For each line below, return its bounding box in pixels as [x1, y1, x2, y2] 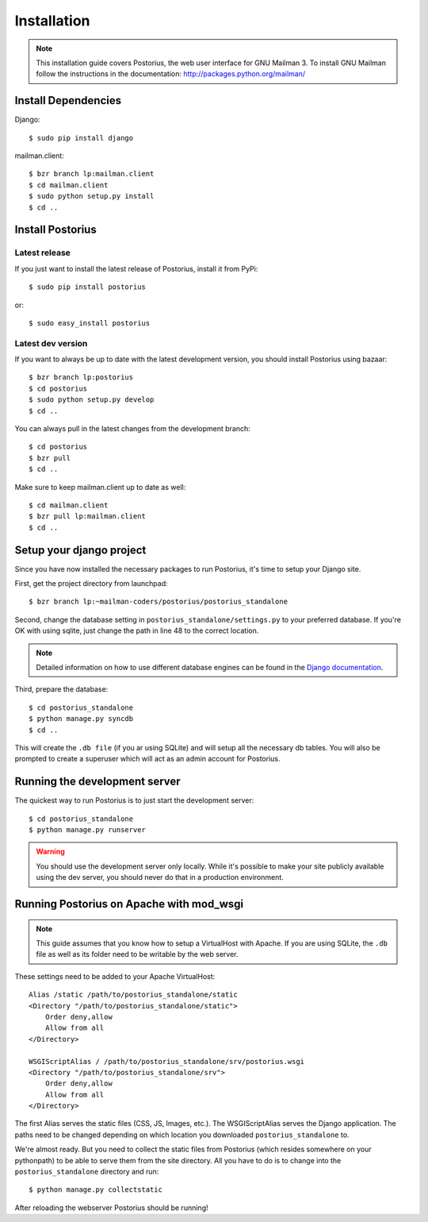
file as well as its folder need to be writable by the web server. [36, 950, 239, 959]
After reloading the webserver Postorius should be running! [14, 1203, 208, 1212]
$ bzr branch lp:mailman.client [29, 169, 155, 179]
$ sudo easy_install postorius [29, 318, 151, 327]
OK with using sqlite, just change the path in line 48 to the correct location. [14, 626, 259, 635]
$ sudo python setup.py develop [29, 395, 155, 404]
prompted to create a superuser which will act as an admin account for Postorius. [14, 754, 281, 764]
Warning [36, 846, 65, 857]
